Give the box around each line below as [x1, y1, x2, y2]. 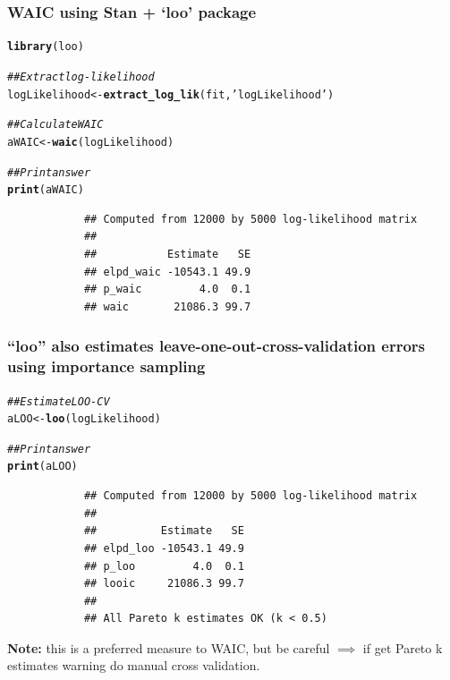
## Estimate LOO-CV [7, 395, 110, 408]
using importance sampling [7, 355, 206, 378]
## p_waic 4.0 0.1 [83, 283, 251, 296]
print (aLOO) [7, 460, 78, 473]
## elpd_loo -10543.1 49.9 [83, 541, 244, 555]
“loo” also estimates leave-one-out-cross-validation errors [7, 335, 426, 357]
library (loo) [7, 40, 84, 54]
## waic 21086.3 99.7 [83, 300, 251, 313]
